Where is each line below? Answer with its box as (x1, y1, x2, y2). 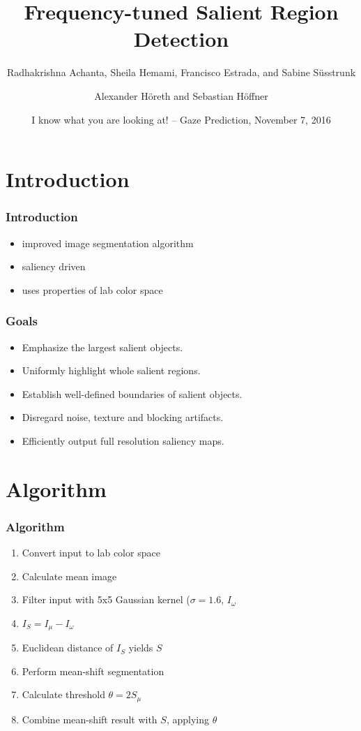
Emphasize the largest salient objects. (22, 339, 183, 354)
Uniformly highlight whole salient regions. (22, 363, 201, 378)
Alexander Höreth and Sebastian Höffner (94, 88, 268, 103)
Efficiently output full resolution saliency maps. (22, 433, 224, 448)
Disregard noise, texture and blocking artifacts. (22, 410, 224, 424)
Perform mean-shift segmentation (22, 663, 164, 678)
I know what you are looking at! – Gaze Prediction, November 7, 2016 (31, 112, 331, 126)
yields (128, 640, 153, 655)
